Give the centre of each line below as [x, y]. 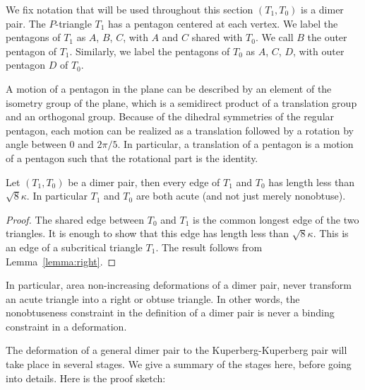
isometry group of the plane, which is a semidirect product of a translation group [181, 102]
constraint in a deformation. [66, 326]
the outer [327, 37]
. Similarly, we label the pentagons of [150, 51]
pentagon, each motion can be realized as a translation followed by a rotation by [180, 130]
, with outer [318, 51]
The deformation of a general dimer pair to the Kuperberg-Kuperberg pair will [176, 350]
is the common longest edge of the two [276, 219]
